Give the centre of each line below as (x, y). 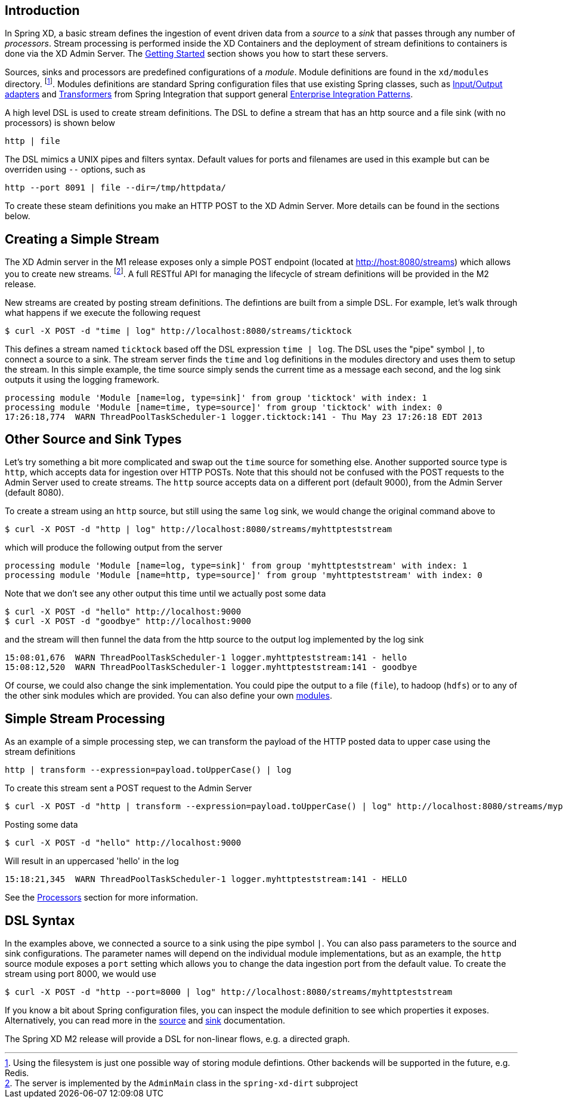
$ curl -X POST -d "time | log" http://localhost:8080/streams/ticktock (178, 331)
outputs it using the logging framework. (82, 379)
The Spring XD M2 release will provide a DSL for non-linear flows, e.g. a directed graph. (177, 1039)
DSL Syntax (40, 920)
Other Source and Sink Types (93, 439)
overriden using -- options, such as (75, 170)
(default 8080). (35, 493)
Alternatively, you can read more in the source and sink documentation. (145, 1021)
